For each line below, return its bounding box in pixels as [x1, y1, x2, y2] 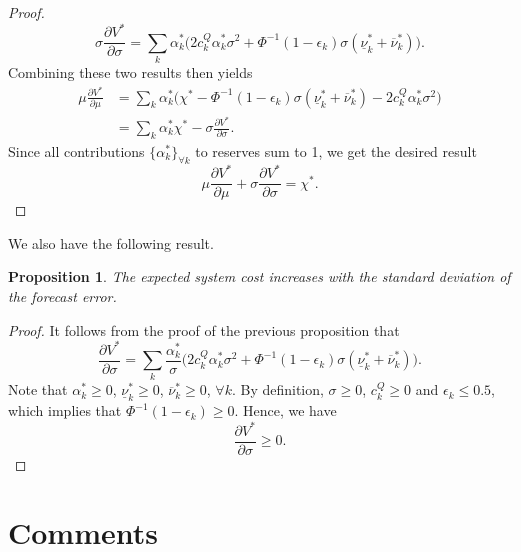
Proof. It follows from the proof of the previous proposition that [8, 319, 400, 340]
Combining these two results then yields [8, 61, 253, 82]
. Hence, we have [234, 400, 337, 421]
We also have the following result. [8, 232, 214, 253]
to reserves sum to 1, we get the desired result [195, 140, 477, 161]
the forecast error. [8, 285, 117, 306]
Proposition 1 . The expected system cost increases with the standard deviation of [8, 266, 511, 287]
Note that [8, 379, 68, 400]
